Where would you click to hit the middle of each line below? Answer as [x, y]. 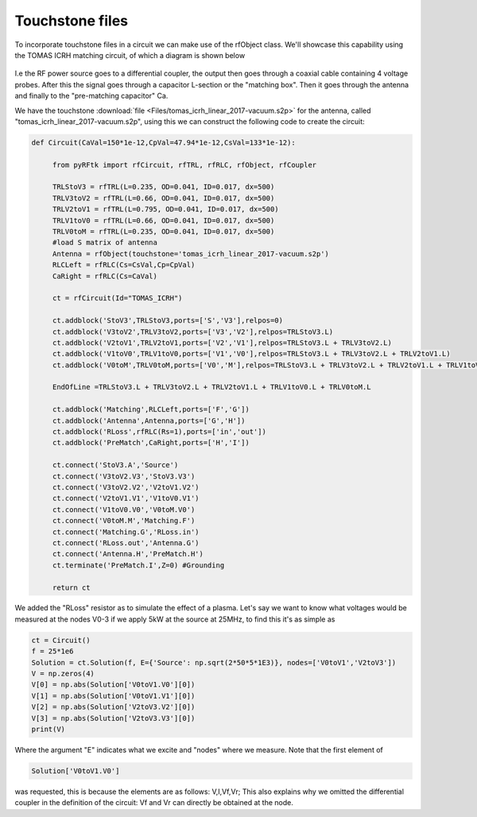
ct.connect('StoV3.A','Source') [115, 465]
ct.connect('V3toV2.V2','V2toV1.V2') [126, 487]
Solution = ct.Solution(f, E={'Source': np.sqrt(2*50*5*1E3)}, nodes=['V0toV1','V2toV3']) [214, 662]
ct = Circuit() [61, 640]
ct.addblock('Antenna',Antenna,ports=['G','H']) [149, 420]
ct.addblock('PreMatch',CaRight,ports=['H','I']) [151, 443]
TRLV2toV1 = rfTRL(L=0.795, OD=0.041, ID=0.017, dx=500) [165, 209]
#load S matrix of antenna [105, 243]
